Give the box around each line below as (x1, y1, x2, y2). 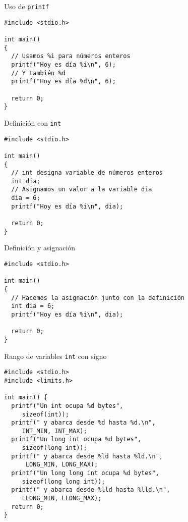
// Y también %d (11, 69, 66, 77)
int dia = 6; (11, 302, 55, 310)
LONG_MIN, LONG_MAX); (25, 461, 98, 468)
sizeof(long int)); (22, 444, 87, 452)
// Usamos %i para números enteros (11, 53, 131, 60)
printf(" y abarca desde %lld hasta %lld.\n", (11, 486, 170, 494)
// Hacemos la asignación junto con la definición (11, 294, 184, 301)
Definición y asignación (4, 242, 76, 253)
